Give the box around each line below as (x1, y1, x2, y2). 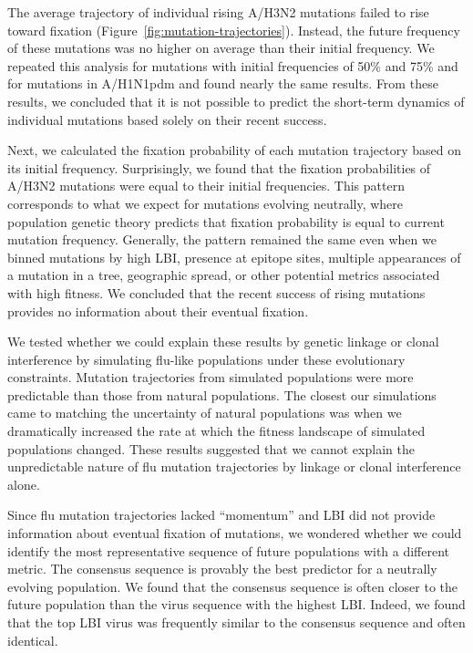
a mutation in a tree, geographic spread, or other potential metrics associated (7, 265, 440, 285)
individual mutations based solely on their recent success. (7, 109, 327, 129)
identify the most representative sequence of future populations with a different (7, 541, 450, 560)
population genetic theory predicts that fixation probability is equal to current (7, 212, 445, 231)
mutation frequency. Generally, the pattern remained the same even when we (7, 230, 437, 249)
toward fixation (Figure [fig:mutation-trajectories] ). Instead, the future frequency (7, 20, 460, 39)
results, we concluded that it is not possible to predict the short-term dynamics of (7, 91, 465, 110)
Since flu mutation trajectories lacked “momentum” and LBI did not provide (7, 505, 436, 524)
